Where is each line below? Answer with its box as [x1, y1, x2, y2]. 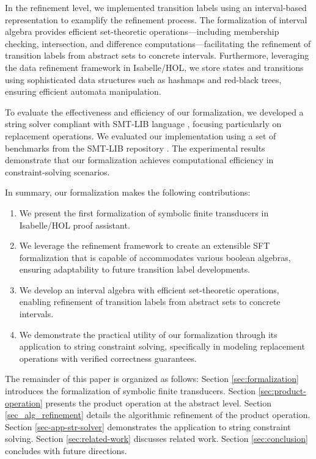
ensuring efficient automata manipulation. [5, 85, 161, 98]
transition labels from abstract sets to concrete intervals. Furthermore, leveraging [5, 49, 309, 62]
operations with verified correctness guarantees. [19, 351, 197, 364]
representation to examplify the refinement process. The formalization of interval [5, 13, 307, 26]
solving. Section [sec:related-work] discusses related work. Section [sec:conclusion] [5, 432, 308, 445]
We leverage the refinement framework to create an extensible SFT [19, 239, 270, 252]
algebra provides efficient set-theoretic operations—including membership [5, 25, 279, 38]
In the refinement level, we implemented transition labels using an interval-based [5, 1, 307, 13]
